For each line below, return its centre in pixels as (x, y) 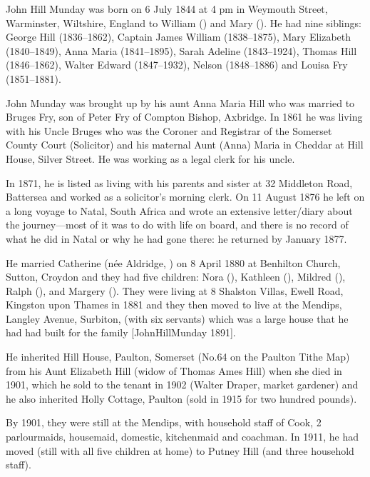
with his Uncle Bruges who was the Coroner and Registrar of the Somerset (169, 130)
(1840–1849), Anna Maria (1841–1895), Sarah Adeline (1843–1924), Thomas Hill (181, 50)
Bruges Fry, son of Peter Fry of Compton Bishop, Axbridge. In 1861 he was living (184, 117)
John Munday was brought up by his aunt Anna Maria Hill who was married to (180, 102)
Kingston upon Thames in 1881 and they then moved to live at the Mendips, (174, 305)
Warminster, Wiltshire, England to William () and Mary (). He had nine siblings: (184, 22)
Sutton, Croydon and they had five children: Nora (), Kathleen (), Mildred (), (176, 277)
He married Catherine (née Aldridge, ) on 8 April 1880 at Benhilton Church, (173, 262)
